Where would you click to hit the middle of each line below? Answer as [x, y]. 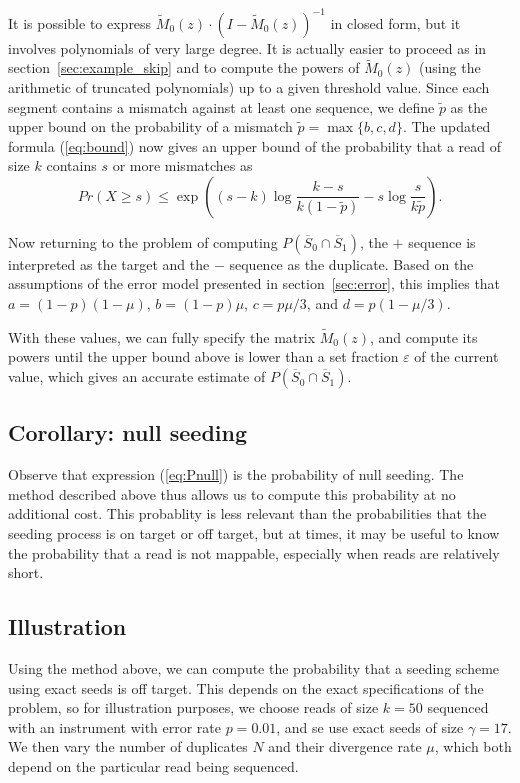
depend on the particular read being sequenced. [153, 766]
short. [26, 572]
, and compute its [424, 336]
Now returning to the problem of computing [143, 241]
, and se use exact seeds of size [370, 726]
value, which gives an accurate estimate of [137, 376]
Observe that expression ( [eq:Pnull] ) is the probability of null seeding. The [236, 474]
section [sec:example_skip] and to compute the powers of [184, 67]
